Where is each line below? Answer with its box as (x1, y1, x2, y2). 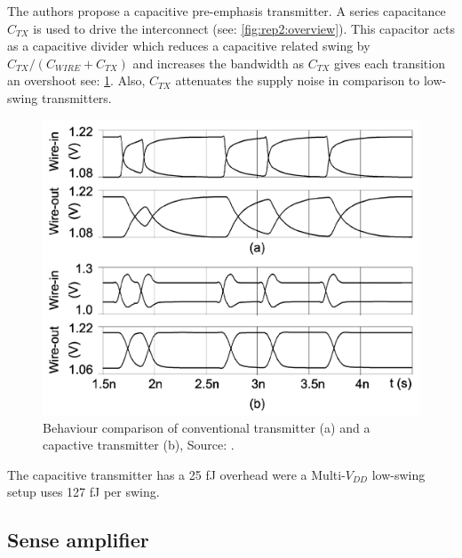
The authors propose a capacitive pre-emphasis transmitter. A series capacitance (7, 2, 446, 20)
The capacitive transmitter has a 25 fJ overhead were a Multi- (7, 465, 346, 483)
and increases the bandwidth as (132, 53, 304, 72)
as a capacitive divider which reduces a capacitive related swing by (7, 36, 370, 55)
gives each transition (333, 53, 445, 72)
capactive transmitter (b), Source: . (43, 435, 235, 454)
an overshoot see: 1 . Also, (7, 71, 146, 90)
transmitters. (41, 88, 112, 107)
